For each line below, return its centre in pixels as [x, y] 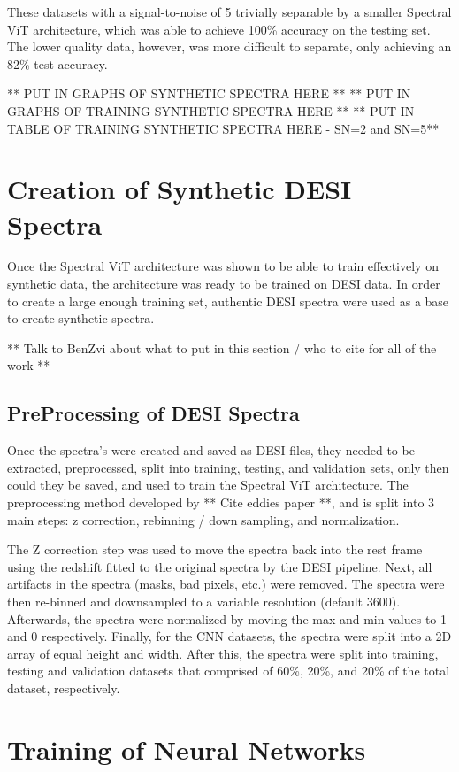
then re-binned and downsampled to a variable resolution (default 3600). [204, 601]
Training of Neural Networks [187, 749]
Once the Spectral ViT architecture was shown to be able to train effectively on [223, 266]
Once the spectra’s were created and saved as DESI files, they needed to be [211, 450]
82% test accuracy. [57, 63]
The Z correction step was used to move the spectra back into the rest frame [215, 549]
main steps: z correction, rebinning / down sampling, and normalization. [203, 519]
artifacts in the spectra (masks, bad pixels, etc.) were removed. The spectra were [226, 584]
